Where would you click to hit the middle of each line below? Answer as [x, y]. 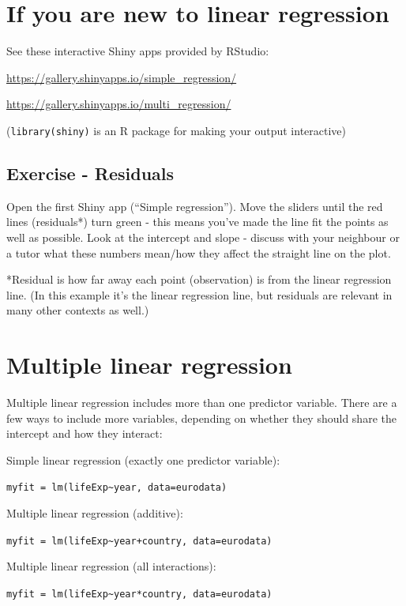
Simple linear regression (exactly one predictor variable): [143, 459]
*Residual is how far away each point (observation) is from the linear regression [199, 279]
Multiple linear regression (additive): [95, 513]
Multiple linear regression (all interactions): [111, 566]
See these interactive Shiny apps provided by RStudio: [138, 51]
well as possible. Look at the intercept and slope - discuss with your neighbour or [203, 237]
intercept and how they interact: [85, 433]
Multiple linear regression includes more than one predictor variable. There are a [202, 403]
